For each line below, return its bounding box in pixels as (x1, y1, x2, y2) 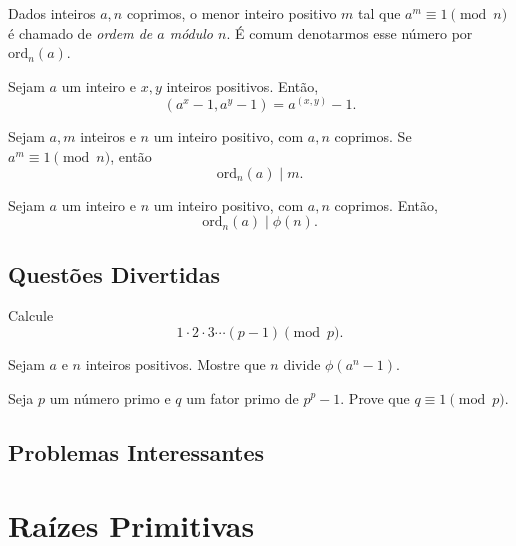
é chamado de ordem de (8, 22, 153, 43)
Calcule (8, 305, 54, 326)
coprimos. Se (334, 126, 412, 147)
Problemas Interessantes (8, 436, 265, 467)
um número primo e (49, 387, 171, 408)
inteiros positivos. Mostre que (85, 353, 266, 374)
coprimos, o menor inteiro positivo (126, 3, 337, 23)
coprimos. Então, (334, 194, 438, 215)
